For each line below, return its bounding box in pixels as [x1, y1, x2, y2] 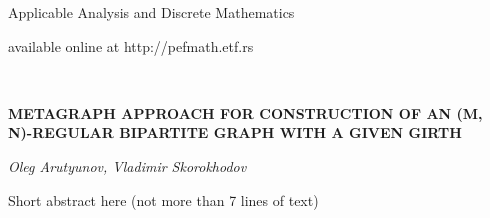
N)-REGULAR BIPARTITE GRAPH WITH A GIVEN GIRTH [8, 122, 462, 143]
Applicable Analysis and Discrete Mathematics [8, 2, 295, 22]
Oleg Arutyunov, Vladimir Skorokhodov [8, 155, 247, 176]
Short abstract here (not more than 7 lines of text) [8, 189, 319, 210]
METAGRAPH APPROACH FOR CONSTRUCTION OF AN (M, [8, 102, 483, 123]
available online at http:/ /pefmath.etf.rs [8, 35, 254, 56]
